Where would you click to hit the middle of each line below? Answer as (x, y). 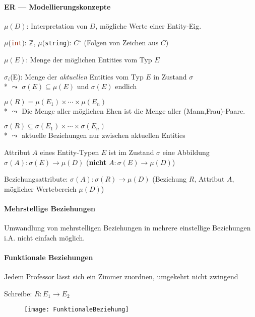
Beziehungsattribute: (36, 179)
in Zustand (170, 76)
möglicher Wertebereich (40, 188)
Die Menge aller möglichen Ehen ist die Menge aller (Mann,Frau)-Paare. (134, 110)
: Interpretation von (57, 25)
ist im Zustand (131, 152)
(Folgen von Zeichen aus (121, 43)
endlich (126, 86)
